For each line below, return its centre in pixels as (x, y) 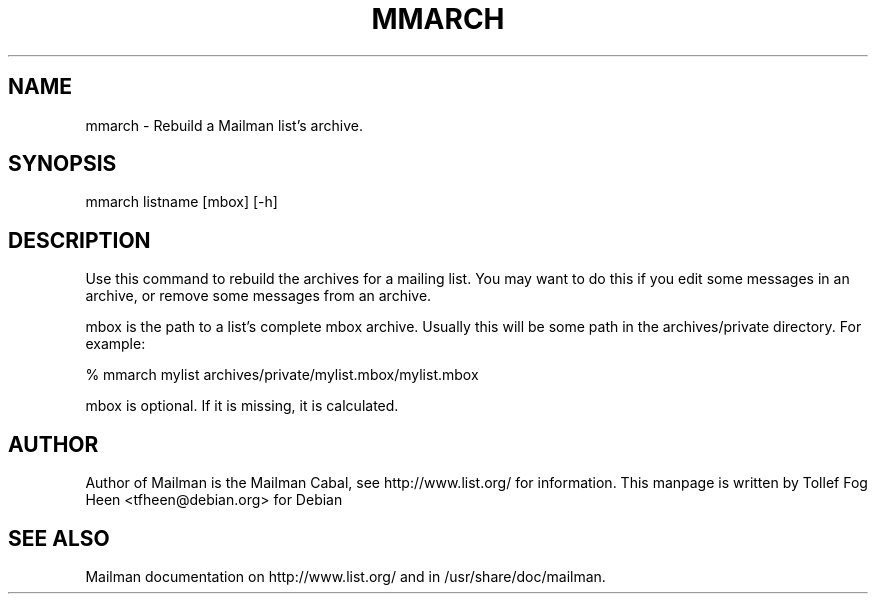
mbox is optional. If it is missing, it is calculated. (242, 406)
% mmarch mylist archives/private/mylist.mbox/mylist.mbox (282, 375)
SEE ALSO (59, 538)
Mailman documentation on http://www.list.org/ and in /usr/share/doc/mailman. (345, 576)
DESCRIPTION (79, 240)
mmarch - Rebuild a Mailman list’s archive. (224, 125)
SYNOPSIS (62, 164)
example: (115, 344)
